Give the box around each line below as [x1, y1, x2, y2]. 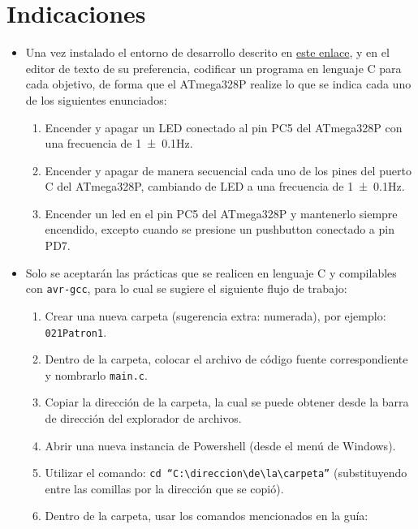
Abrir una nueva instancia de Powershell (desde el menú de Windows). [45, 437, 396, 454]
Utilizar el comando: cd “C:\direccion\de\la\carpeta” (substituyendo [45, 464, 407, 481]
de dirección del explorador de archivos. [45, 410, 242, 426]
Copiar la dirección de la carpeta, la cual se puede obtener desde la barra [45, 394, 409, 411]
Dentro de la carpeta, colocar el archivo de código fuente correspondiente [45, 351, 408, 368]
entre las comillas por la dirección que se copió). [45, 480, 284, 497]
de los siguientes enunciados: [25, 91, 167, 108]
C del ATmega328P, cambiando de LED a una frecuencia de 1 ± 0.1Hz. [45, 178, 405, 195]
